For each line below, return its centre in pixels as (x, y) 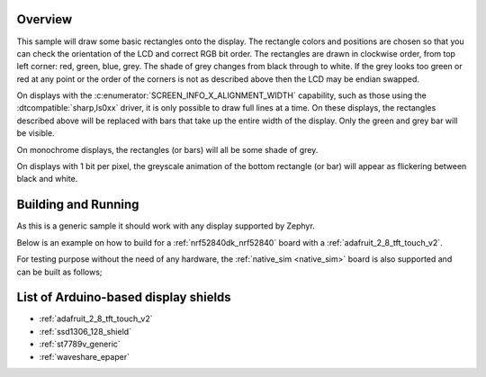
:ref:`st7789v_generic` (80, 344)
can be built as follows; (59, 272)
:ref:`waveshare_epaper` (85, 356)
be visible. (36, 133)
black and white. (47, 179)
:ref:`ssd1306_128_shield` (85, 331)
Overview (45, 19)
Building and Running (78, 205)
